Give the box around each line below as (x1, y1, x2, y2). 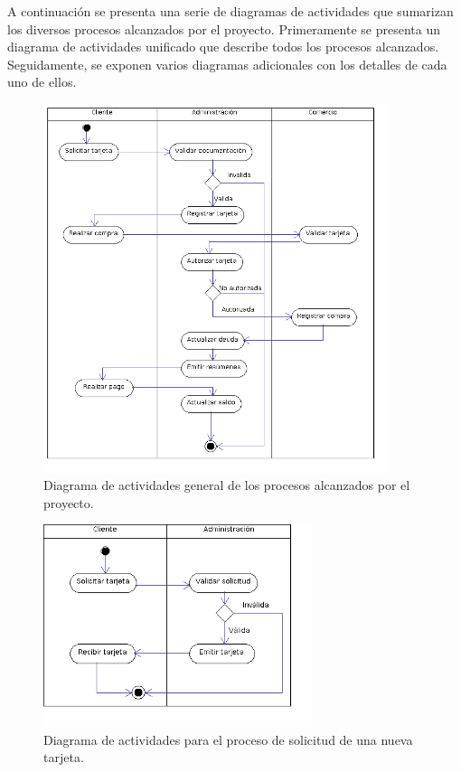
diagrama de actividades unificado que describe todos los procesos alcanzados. (7, 37, 439, 56)
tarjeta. (43, 748, 84, 767)
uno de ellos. (7, 72, 77, 91)
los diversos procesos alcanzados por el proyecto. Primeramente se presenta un (7, 19, 440, 38)
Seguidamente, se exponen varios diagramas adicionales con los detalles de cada (7, 54, 447, 73)
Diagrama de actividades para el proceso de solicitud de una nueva (43, 730, 413, 748)
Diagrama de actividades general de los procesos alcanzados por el (43, 475, 410, 494)
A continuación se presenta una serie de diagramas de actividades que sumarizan (7, 2, 454, 20)
